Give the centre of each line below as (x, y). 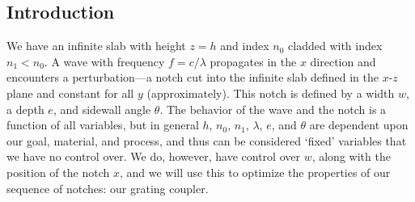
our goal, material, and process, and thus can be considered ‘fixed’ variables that (207, 140)
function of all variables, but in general (103, 125)
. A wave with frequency (104, 61)
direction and (343, 61)
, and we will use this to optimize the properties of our (255, 172)
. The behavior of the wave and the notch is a (273, 109)
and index (245, 46)
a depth (25, 109)
